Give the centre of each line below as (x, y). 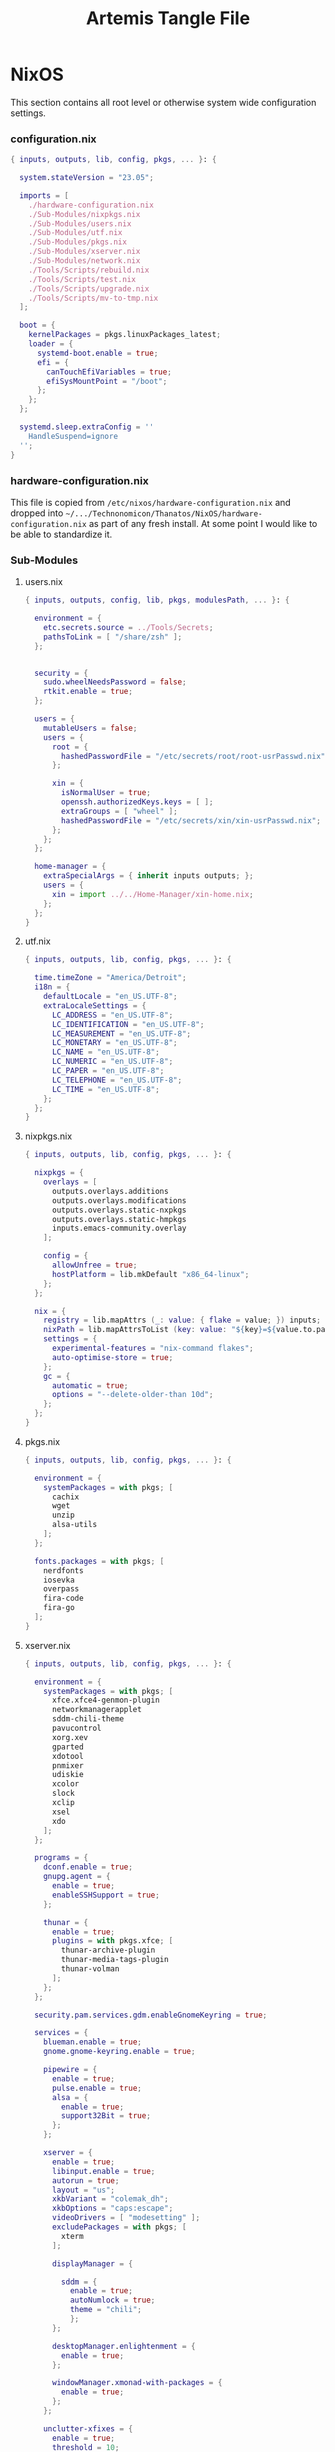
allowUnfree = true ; (94, 1265)
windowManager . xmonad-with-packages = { (137, 2383)
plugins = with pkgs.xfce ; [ (112, 1941)
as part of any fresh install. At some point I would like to (203, 523)
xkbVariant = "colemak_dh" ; (110, 2199)
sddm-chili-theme (88, 1719)
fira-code (63, 1598)
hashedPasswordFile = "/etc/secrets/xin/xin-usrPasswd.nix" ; (191, 820)
